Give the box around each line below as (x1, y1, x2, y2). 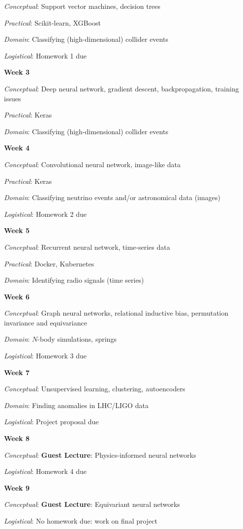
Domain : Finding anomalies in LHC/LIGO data (4, 400, 149, 410)
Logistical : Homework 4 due (4, 466, 87, 476)
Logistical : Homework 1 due (4, 50, 87, 60)
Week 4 (4, 143, 30, 153)
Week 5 (4, 225, 30, 235)
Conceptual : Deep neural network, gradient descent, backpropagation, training (4, 83, 239, 93)
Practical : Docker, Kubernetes (4, 258, 94, 268)
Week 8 (4, 433, 30, 443)
